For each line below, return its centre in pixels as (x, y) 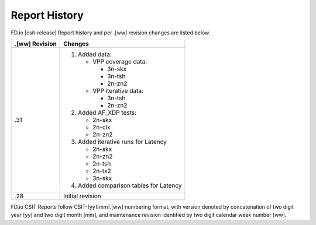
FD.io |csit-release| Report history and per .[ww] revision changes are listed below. (111, 33)
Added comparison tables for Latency (130, 185)
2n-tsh (102, 163)
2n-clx (102, 127)
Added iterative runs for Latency (122, 142)
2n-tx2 (102, 171)
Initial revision (83, 196)
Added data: (95, 54)
